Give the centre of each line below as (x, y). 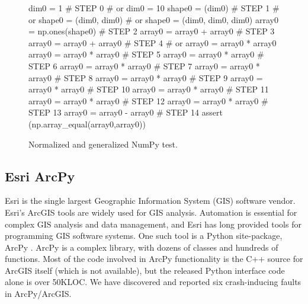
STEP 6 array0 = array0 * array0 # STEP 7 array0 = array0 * (144, 65)
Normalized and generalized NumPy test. (103, 144)
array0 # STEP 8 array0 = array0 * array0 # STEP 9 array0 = (146, 77)
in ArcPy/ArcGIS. (38, 294)
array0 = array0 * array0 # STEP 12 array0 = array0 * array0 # (148, 100)
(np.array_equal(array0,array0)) (87, 124)
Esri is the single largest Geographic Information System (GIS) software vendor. (150, 201)
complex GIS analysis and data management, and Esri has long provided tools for (153, 224)
